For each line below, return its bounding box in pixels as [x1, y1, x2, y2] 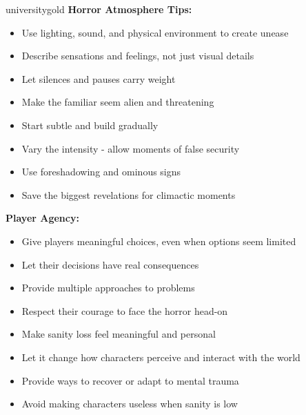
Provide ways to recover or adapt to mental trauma [21, 373, 239, 387]
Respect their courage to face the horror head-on [21, 303, 228, 318]
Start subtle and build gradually [21, 117, 159, 132]
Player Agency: [6, 211, 79, 225]
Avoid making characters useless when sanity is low [21, 396, 238, 411]
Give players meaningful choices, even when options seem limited [21, 233, 296, 248]
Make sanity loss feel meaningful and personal [21, 327, 216, 341]
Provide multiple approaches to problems [21, 280, 195, 295]
